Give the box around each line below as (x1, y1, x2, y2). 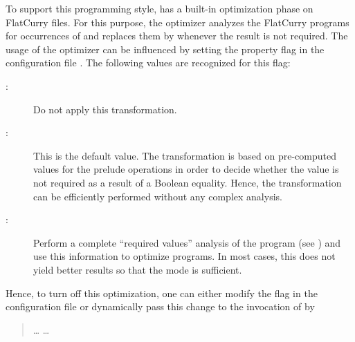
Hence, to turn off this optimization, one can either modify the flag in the (6, 285, 318, 300)
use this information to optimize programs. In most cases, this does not (33, 249, 336, 263)
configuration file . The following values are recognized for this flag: (6, 55, 291, 70)
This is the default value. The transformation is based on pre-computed (33, 148, 337, 162)
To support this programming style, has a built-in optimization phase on (6, 1, 313, 15)
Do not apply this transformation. (33, 102, 177, 116)
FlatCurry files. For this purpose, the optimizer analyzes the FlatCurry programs (6, 15, 349, 29)
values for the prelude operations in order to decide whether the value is (33, 162, 339, 176)
